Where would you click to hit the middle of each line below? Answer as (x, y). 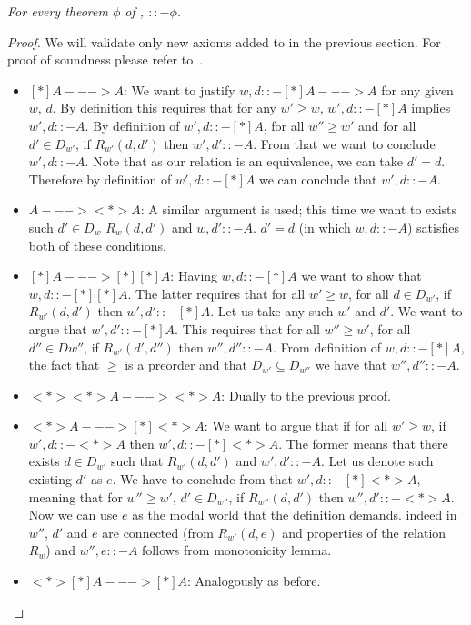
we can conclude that (318, 179)
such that (137, 461)
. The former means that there (363, 443)
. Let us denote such (377, 461)
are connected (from (158, 532)
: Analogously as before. (254, 581)
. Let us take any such (272, 311)
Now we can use (73, 515)
